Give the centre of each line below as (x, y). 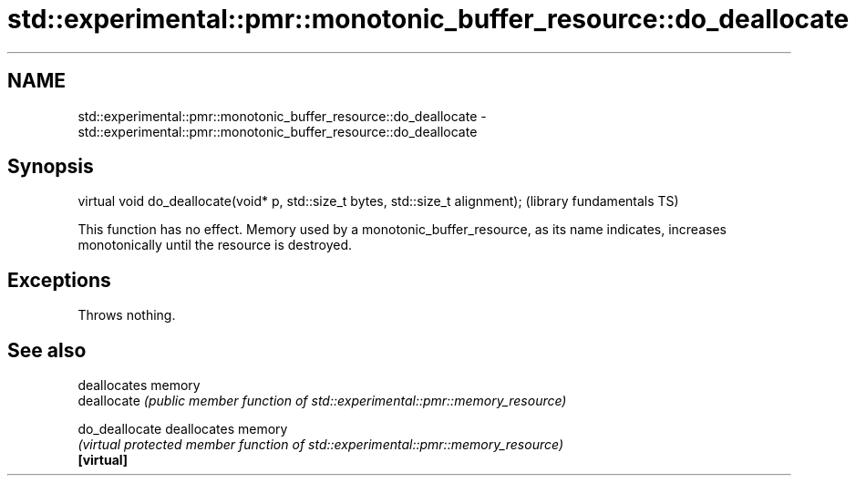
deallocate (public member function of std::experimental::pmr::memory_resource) (322, 401)
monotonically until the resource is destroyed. (215, 245)
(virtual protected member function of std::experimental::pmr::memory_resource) (320, 445)
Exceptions (59, 280)
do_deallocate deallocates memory (183, 429)
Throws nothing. (127, 315)
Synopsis (51, 167)
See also (47, 350)
